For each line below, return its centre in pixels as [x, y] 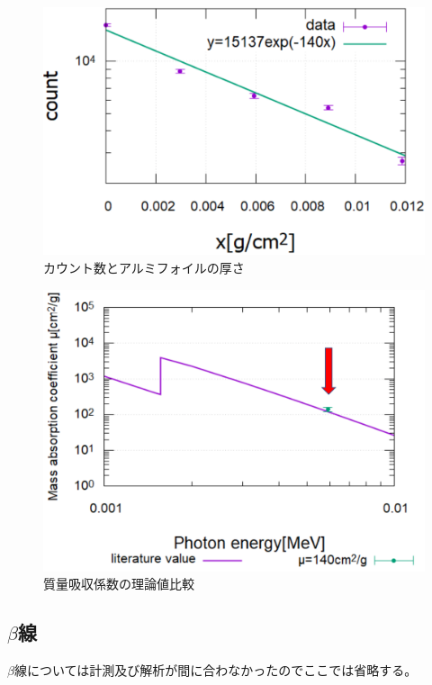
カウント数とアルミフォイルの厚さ [144, 267]
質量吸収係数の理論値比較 [119, 584]
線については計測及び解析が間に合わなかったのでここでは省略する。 [216, 669]
